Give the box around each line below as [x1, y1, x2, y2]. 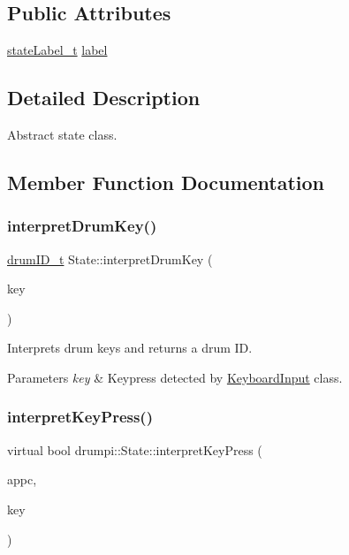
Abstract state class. [7, 125, 118, 143]
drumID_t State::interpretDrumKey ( [7, 249, 213, 268]
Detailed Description [7, 84, 201, 111]
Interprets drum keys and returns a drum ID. [7, 338, 253, 357]
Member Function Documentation [7, 168, 325, 195]
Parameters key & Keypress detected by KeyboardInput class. [7, 368, 343, 386]
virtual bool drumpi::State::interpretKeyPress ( [7, 440, 262, 459]
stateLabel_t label [7, 41, 108, 59]
